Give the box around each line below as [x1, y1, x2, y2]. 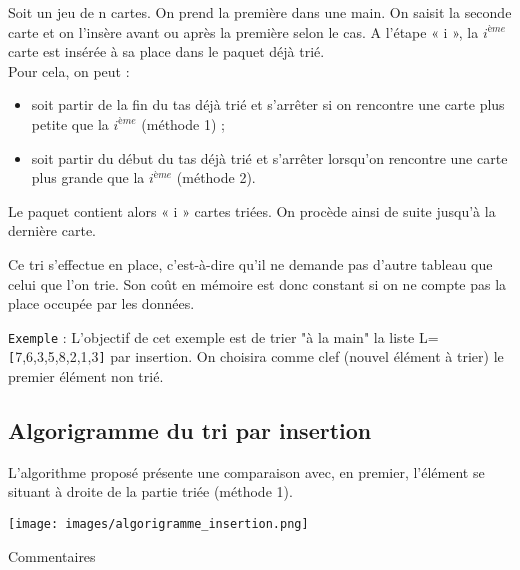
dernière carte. [8, 220, 97, 241]
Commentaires [8, 545, 96, 566]
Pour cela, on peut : [8, 60, 130, 81]
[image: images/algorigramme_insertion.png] [8, 517, 309, 532]
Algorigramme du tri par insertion [8, 415, 372, 446]
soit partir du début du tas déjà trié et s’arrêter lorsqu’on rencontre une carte [31, 147, 508, 168]
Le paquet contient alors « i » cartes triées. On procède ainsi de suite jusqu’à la [8, 200, 496, 221]
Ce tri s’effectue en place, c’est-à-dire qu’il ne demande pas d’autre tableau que [8, 253, 493, 274]
